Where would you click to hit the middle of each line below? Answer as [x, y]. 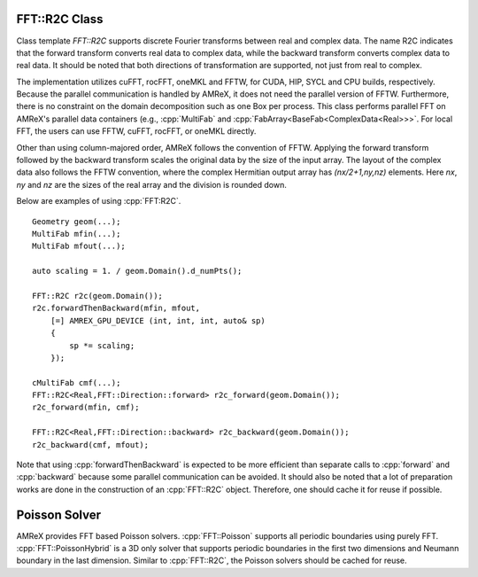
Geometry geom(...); [77, 221]
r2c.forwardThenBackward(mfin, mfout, [116, 308]
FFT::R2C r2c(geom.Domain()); [98, 296]
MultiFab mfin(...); [77, 234]
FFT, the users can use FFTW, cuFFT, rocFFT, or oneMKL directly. [136, 131]
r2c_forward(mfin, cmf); [86, 407]
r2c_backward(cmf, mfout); [91, 444]
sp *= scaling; [102, 345]
